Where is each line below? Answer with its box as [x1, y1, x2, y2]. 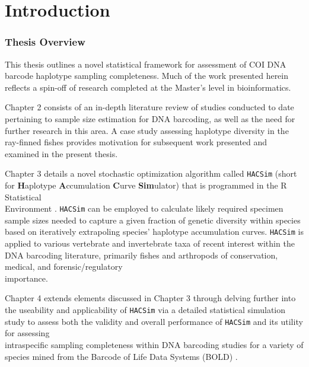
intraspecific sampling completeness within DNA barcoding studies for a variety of [5, 338, 304, 350]
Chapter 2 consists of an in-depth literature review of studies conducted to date [5, 101, 294, 113]
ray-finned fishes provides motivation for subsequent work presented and [5, 136, 267, 148]
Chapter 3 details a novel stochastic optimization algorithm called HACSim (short [5, 167, 297, 180]
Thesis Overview [5, 34, 85, 49]
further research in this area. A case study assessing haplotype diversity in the [5, 124, 289, 136]
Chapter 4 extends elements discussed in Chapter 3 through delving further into [5, 292, 296, 304]
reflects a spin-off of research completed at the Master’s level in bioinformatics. [5, 81, 291, 93]
